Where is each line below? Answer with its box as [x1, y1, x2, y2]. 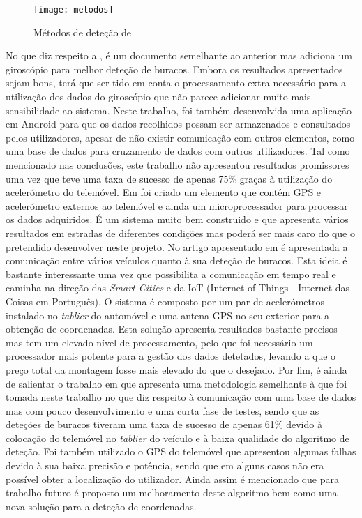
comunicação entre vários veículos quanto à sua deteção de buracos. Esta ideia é [6, 253, 347, 268]
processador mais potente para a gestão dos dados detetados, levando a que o [6, 349, 336, 363]
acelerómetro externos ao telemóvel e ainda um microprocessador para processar [6, 198, 348, 213]
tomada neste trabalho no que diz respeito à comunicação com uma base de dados [6, 390, 356, 404]
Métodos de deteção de [33, 24, 132, 39]
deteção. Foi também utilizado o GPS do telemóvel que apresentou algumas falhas [6, 444, 356, 459]
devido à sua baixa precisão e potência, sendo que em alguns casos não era [6, 458, 324, 473]
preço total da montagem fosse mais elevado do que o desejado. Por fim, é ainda [6, 362, 347, 376]
